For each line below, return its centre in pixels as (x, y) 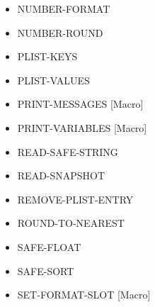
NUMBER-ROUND (60, 32)
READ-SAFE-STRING (68, 151)
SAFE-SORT (46, 270)
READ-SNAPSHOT (61, 175)
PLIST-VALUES (53, 80)
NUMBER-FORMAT (64, 9)
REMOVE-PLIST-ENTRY (75, 199)
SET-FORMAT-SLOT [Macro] (84, 295)
